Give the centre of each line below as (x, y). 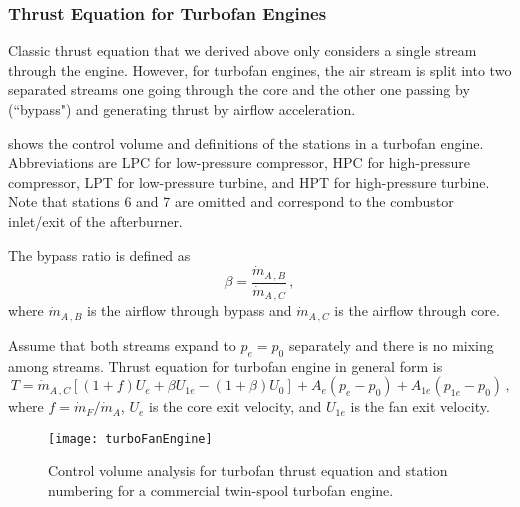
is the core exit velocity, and (235, 406)
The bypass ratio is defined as (99, 254)
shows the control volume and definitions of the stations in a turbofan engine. (246, 142)
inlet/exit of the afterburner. (95, 220)
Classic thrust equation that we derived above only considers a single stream (242, 50)
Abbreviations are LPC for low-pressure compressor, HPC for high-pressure (239, 162)
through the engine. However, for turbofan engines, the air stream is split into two (260, 69)
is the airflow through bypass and (189, 310)
